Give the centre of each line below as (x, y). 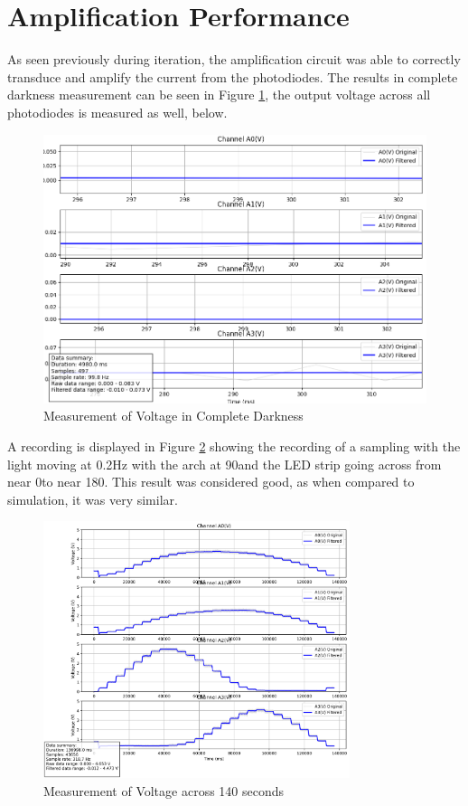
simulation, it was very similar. (93, 499)
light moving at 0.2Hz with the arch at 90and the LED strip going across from (225, 464)
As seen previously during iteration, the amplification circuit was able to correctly (234, 59)
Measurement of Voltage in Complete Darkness (173, 416)
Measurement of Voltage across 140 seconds (164, 791)
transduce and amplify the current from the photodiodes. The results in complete (233, 76)
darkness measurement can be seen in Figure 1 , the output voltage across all (219, 95)
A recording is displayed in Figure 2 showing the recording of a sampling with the (234, 446)
